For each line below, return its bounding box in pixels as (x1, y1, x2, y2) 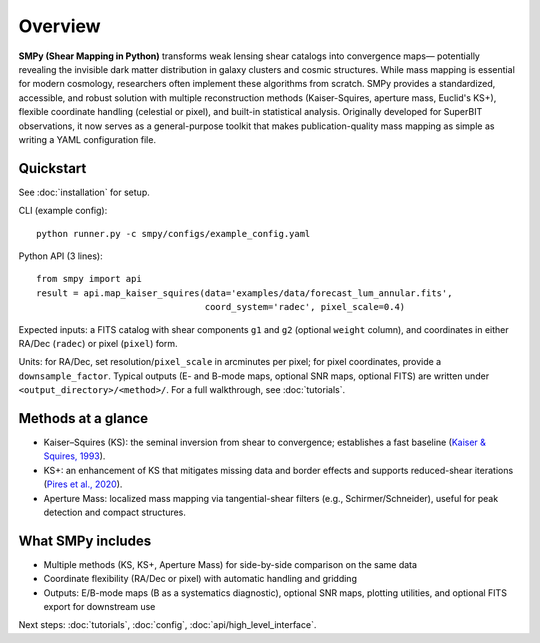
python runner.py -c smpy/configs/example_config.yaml (36, 228, 311, 239)
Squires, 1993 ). (43, 450, 106, 462)
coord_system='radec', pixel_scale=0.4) (204, 301, 406, 313)
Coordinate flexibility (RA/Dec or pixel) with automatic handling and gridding (43, 573, 357, 585)
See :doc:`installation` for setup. (18, 186, 150, 198)
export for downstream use (43, 601, 156, 613)
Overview (18, 15, 101, 37)
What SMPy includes (18, 532, 152, 549)
